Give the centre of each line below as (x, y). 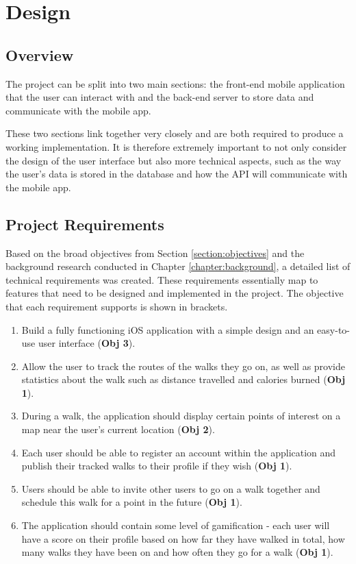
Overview (40, 54)
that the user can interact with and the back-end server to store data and (160, 97)
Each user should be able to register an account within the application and (179, 452)
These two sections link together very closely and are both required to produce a (175, 133)
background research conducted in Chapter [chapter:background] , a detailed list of (178, 266)
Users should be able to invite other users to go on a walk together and (171, 488)
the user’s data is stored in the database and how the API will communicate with (177, 174)
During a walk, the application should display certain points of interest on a (181, 416)
